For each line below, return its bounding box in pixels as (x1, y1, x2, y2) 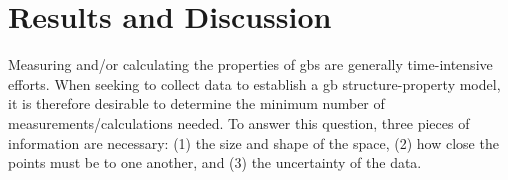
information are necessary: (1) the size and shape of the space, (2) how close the (8, 132, 499, 153)
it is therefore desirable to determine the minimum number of (8, 93, 385, 114)
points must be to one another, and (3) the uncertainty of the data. (8, 152, 422, 173)
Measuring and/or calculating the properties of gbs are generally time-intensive (8, 54, 493, 75)
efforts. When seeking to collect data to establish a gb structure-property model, (8, 73, 501, 94)
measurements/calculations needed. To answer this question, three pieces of (8, 112, 470, 133)
